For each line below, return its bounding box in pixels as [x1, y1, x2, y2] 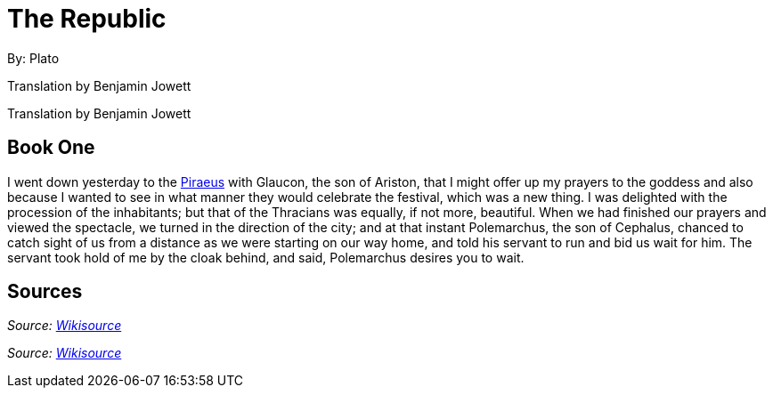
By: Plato [7, 50, 60, 66]
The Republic [7, 4, 167, 34]
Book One [7, 136, 95, 159]
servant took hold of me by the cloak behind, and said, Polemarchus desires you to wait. [7, 249, 525, 265]
